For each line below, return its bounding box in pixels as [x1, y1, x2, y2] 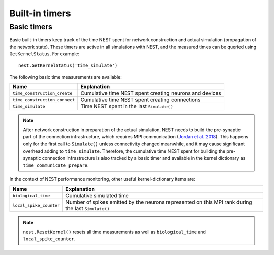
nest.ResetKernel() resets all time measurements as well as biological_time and [23, 229, 207, 235]
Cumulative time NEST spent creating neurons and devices [80, 90, 221, 97]
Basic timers [9, 22, 53, 31]
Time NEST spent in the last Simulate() [80, 103, 174, 110]
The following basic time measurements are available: [9, 74, 122, 80]
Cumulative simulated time [65, 192, 129, 199]
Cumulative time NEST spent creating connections [80, 96, 201, 103]
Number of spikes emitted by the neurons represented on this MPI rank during [65, 199, 252, 206]
